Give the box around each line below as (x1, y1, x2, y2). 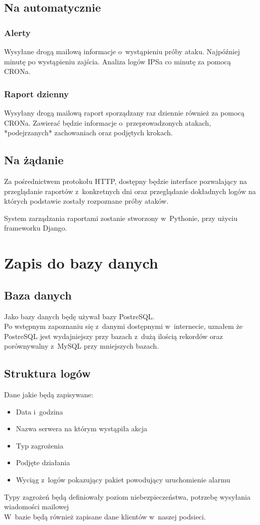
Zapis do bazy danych (4, 252, 158, 273)
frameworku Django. (4, 222, 67, 233)
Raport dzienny (4, 87, 69, 100)
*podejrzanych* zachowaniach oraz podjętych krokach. (4, 127, 173, 138)
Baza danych (4, 287, 72, 303)
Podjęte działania (16, 457, 70, 468)
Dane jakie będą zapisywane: (4, 389, 94, 400)
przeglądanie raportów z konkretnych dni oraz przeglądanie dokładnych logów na (4, 185, 256, 196)
